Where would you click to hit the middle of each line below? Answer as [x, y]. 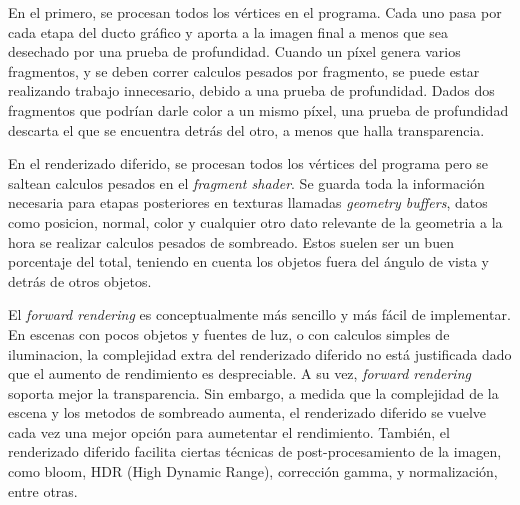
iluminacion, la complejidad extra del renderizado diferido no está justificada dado [260, 353]
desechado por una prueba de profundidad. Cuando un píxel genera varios [234, 51]
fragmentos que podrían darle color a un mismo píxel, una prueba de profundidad [258, 109]
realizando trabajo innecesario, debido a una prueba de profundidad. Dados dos [251, 90]
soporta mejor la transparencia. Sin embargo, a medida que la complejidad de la [253, 392]
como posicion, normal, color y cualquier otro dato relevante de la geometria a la [255, 221]
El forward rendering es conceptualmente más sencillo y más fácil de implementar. [259, 314]
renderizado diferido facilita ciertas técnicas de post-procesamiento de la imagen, [255, 451]
